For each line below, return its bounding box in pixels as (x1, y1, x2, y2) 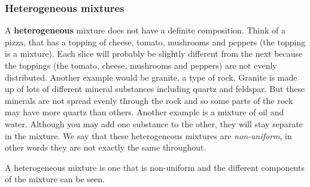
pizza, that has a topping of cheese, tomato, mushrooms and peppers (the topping (5, 35, 306, 48)
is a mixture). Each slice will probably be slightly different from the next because (5, 47, 303, 60)
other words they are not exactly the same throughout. (5, 141, 206, 154)
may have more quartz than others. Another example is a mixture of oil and (5, 106, 284, 118)
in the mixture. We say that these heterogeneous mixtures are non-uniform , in (5, 129, 292, 142)
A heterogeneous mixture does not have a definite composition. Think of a (5, 24, 286, 36)
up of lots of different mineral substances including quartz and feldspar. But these (5, 82, 305, 95)
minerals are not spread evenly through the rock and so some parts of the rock (5, 94, 293, 106)
